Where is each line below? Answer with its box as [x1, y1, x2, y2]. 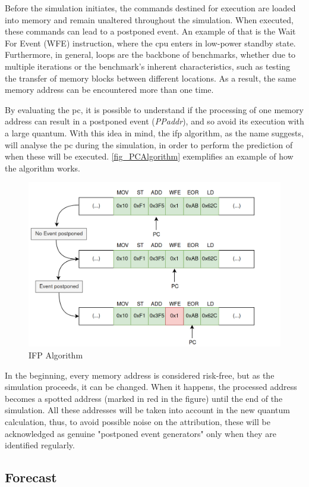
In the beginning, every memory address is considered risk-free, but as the [5, 369, 275, 381]
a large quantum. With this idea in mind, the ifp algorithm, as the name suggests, [5, 126, 304, 139]
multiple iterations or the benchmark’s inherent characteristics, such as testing [5, 60, 291, 72]
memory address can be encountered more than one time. [5, 83, 214, 96]
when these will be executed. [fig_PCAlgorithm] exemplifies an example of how [5, 150, 294, 163]
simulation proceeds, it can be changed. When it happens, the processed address [5, 380, 297, 393]
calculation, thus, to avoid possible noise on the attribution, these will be [5, 416, 270, 428]
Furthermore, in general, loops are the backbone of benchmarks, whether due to [5, 48, 296, 61]
